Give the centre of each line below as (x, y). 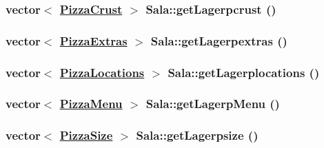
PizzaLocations (102, 72)
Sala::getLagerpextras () (219, 40)
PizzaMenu (91, 104)
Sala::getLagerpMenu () (213, 104)
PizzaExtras (93, 40)
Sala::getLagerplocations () (244, 72)
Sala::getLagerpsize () (197, 135)
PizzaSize (86, 135)
